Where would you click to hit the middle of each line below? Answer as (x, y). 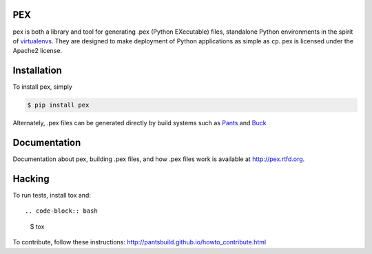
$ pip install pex (58, 105)
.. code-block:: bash (61, 211)
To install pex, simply (42, 87)
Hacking (31, 179)
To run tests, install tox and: (52, 195)
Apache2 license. (37, 51)
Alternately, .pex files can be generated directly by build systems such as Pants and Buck (139, 123)
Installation (37, 71)
